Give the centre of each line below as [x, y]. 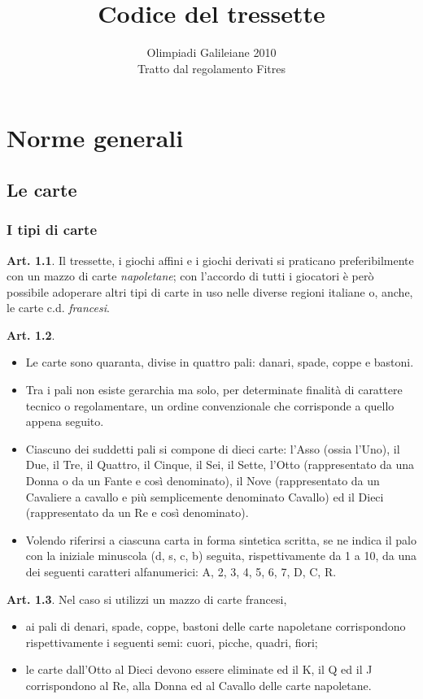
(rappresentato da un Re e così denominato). [137, 512]
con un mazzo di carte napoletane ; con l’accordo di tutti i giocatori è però [190, 276]
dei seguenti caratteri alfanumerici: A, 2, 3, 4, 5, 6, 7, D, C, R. [181, 571]
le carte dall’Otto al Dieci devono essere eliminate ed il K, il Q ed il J [199, 669]
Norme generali [95, 138]
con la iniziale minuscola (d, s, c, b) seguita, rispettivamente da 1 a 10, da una [221, 556]
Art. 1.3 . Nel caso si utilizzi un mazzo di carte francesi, [147, 599]
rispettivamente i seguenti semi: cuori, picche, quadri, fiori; [172, 642]
